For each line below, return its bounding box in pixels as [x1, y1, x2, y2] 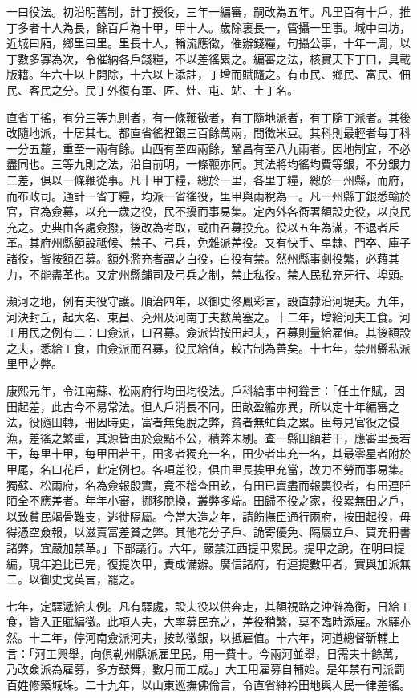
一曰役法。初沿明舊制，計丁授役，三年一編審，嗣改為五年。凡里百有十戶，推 [6, 3, 411, 19]
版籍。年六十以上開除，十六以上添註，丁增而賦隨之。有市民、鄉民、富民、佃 [6, 66, 411, 83]
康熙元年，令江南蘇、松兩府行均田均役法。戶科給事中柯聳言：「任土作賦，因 [6, 382, 405, 399]
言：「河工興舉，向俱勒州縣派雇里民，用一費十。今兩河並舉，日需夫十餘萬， [6, 644, 405, 661]
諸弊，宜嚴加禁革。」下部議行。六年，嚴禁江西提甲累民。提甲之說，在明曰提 [6, 539, 405, 555]
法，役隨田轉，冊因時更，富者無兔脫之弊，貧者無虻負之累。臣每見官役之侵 [6, 414, 399, 430]
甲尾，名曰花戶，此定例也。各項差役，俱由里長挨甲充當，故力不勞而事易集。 [6, 461, 411, 478]
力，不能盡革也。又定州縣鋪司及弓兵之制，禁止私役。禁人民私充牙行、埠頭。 [6, 265, 411, 282]
